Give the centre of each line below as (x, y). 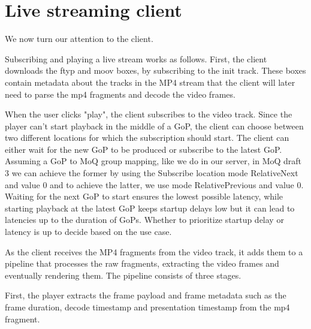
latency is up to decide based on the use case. (88, 232)
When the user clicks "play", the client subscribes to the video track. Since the (149, 114)
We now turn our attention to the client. (79, 39)
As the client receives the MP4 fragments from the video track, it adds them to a (154, 251)
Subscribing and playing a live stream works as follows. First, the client (136, 58)
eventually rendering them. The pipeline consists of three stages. (123, 275)
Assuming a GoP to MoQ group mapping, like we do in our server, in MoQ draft (153, 161)
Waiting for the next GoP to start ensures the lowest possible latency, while (144, 196)
